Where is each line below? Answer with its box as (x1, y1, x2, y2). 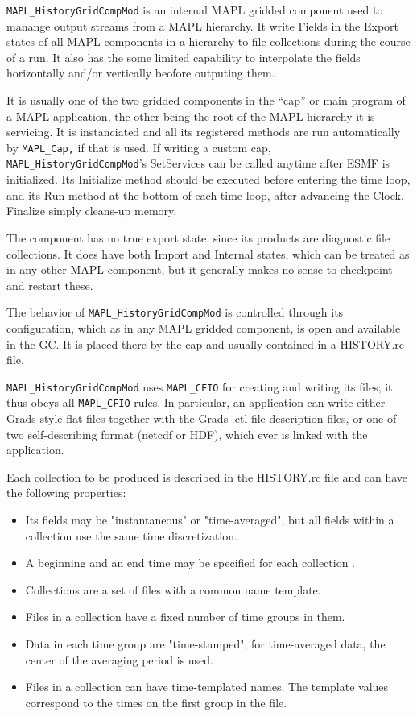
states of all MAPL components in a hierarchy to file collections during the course (6, 33, 411, 50)
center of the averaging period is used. (25, 651, 214, 668)
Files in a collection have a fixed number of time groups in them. (25, 608, 345, 625)
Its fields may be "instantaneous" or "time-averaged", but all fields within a (25, 511, 394, 528)
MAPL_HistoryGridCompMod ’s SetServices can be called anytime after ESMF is (6, 155, 390, 172)
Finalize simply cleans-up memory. (6, 202, 177, 219)
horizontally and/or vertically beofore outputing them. (6, 64, 275, 81)
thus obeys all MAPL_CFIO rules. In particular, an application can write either (6, 394, 386, 411)
